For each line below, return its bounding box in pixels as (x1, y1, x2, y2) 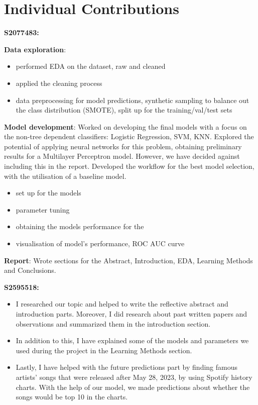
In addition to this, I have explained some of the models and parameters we (16, 335, 249, 346)
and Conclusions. (4, 265, 56, 275)
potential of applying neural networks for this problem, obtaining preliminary (4, 141, 242, 151)
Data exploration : (4, 44, 66, 54)
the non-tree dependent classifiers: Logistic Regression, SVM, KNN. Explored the (4, 131, 254, 142)
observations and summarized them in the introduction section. (16, 318, 211, 329)
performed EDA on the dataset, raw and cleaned (16, 61, 166, 71)
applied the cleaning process (16, 77, 102, 88)
